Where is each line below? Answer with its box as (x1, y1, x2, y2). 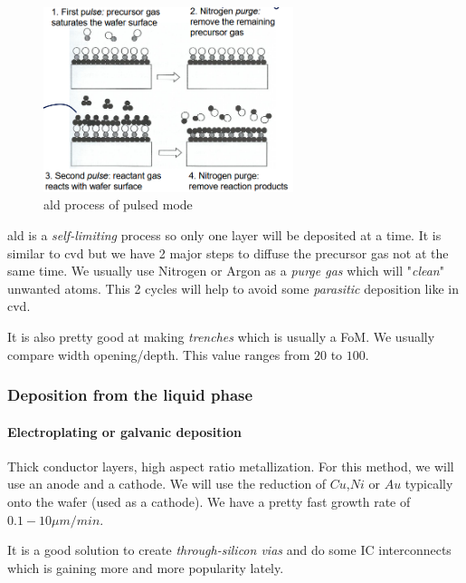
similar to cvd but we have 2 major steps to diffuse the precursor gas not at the (7, 243, 449, 262)
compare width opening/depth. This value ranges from (7, 345, 310, 364)
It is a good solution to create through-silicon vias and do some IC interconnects (7, 540, 452, 559)
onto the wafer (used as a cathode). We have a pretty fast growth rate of (7, 492, 411, 511)
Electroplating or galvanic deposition (7, 422, 242, 441)
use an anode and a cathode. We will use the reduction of (7, 474, 327, 493)
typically (404, 474, 453, 493)
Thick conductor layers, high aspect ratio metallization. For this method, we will (7, 456, 454, 475)
